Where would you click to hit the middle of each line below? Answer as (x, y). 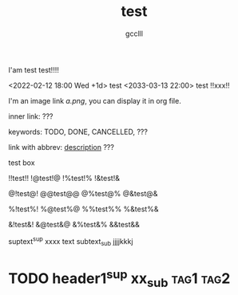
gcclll (134, 33)
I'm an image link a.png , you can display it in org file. (95, 100)
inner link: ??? (31, 116)
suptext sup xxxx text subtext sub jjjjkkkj (71, 241)
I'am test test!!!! (34, 69)
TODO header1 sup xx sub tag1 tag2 (119, 278)
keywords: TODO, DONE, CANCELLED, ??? (78, 132)
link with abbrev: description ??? (61, 147)
